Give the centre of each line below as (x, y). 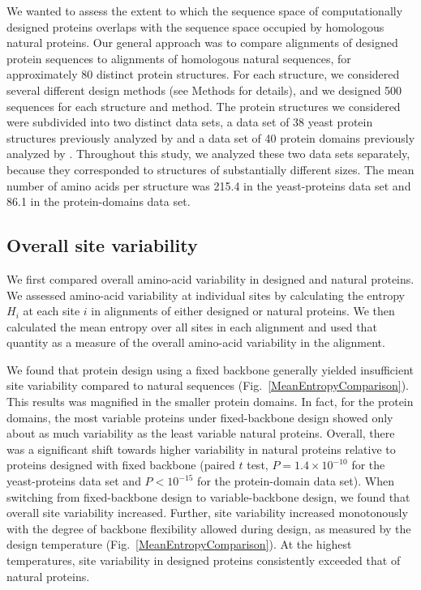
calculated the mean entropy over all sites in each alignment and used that (192, 326)
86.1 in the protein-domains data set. (99, 201)
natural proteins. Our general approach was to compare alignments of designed (202, 43)
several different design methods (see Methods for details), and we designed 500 (204, 90)
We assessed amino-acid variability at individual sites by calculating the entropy (206, 295)
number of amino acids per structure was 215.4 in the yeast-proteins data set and (209, 185)
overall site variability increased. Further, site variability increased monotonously (207, 513)
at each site (52, 311)
